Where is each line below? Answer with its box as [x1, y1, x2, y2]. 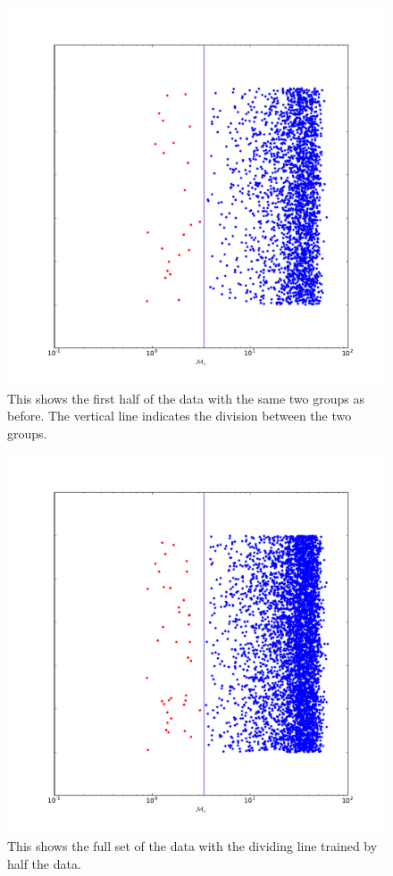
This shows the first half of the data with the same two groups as [7, 388, 364, 407]
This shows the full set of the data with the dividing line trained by [7, 836, 378, 855]
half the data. [7, 854, 81, 872]
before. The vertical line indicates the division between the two [7, 406, 352, 425]
